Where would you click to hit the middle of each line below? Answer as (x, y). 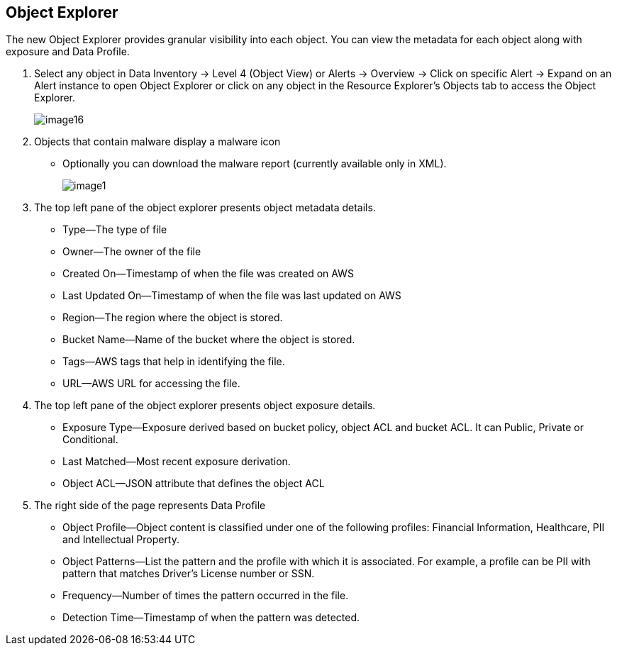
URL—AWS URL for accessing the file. (151, 384)
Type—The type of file (115, 230)
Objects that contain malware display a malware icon (157, 142)
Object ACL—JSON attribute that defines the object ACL (194, 484)
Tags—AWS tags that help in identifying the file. (174, 362)
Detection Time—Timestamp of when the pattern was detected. (211, 618)
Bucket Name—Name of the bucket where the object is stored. (209, 340)
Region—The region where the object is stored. (173, 318)
